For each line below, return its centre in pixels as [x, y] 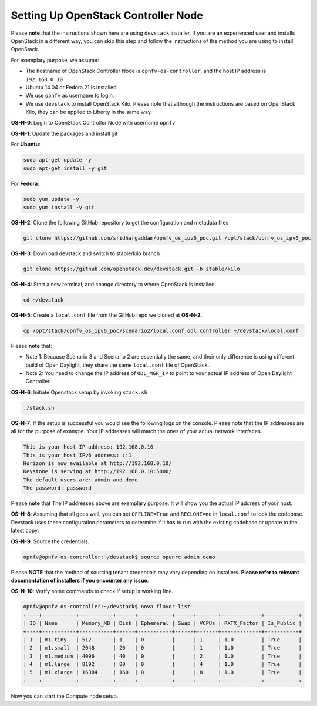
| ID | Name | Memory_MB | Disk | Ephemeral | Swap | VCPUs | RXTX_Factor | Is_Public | [163, 623]
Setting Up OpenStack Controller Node [107, 15]
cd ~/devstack [43, 300]
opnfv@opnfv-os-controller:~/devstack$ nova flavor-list [107, 607]
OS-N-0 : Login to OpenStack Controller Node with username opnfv [93, 123]
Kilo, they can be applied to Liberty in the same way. [89, 112]
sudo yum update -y [51, 199]
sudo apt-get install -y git [65, 168]
